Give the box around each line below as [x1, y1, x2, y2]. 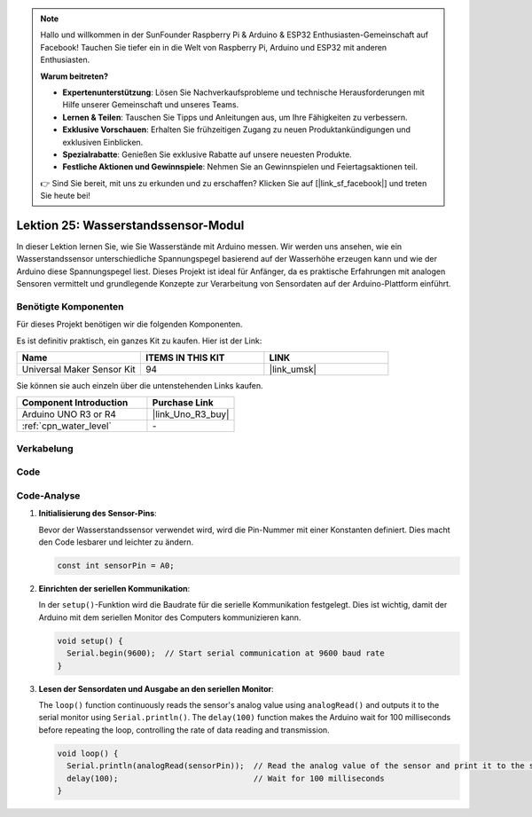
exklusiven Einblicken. [62, 137, 144, 147]
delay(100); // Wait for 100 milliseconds [66, 773, 385, 783]
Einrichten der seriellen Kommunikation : [38, 584, 191, 594]
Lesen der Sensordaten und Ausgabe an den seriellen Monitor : [38, 683, 274, 694]
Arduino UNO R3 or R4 [21, 408, 117, 420]
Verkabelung [16, 442, 74, 454]
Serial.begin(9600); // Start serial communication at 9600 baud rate [66, 648, 385, 658]
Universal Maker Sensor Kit [21, 364, 137, 376]
